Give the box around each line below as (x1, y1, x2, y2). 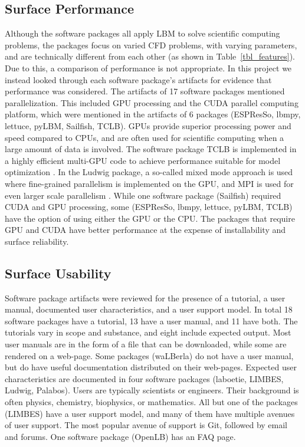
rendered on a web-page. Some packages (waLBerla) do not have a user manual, (5, 349, 294, 361)
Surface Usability (5, 264, 111, 282)
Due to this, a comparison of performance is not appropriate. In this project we (5, 61, 292, 74)
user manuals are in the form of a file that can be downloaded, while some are (5, 338, 287, 350)
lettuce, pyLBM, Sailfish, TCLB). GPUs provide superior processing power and (5, 119, 291, 132)
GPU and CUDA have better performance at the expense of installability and (5, 224, 286, 236)
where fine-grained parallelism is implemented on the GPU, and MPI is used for (5, 177, 294, 189)
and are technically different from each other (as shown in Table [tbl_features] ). (5, 50, 295, 63)
